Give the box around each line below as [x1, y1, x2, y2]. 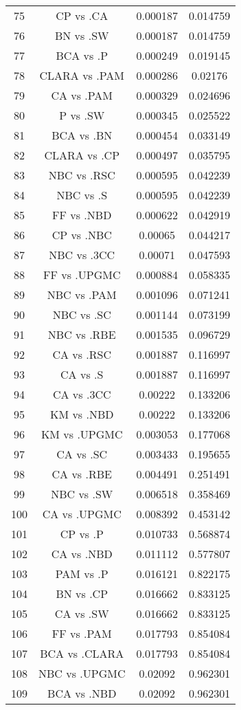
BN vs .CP [56, 586, 108, 601]
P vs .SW [59, 107, 105, 123]
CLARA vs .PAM [39, 67, 124, 83]
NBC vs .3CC [49, 247, 115, 263]
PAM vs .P [55, 566, 108, 581]
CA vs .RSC [52, 346, 112, 362]
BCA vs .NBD [47, 685, 117, 701]
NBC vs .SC [52, 307, 111, 322]
